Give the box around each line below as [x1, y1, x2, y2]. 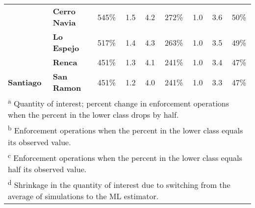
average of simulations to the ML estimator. [8, 190, 159, 202]
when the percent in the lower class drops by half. [8, 109, 179, 121]
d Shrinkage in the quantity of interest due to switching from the [8, 177, 230, 191]
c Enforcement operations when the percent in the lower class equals [8, 150, 242, 163]
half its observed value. [8, 163, 87, 175]
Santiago [8, 76, 42, 88]
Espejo [52, 42, 79, 53]
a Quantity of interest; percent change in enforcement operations [8, 96, 229, 109]
